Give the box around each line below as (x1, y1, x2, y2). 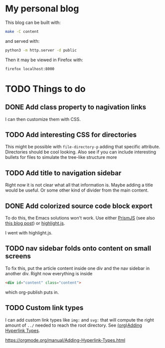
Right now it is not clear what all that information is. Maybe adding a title (5, 182, 153, 188)
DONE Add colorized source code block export (5, 202, 153, 210)
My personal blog (5, 3, 79, 14)
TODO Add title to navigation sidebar (5, 169, 122, 177)
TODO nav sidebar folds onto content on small (5, 244, 151, 253)
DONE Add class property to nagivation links (5, 103, 146, 112)
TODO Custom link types (5, 304, 84, 312)
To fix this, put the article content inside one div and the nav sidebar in (5, 265, 150, 271)
